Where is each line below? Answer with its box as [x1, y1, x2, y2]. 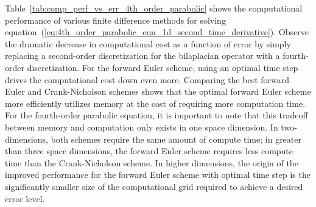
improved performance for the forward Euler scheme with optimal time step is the [5, 168, 311, 181]
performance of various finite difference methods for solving [5, 13, 226, 26]
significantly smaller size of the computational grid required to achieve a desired [5, 180, 303, 192]
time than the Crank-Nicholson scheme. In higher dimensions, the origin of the [5, 156, 298, 169]
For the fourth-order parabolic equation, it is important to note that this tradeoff [5, 109, 308, 121]
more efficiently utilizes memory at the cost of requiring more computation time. [5, 97, 306, 109]
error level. [5, 192, 45, 205]
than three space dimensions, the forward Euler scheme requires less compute [5, 144, 293, 157]
